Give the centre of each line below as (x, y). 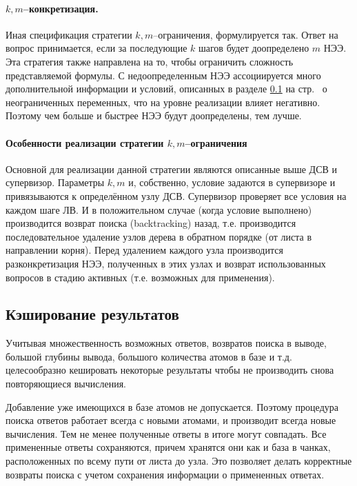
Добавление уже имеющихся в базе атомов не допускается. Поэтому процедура (172, 406)
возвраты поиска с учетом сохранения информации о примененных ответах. (165, 474)
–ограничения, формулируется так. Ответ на (246, 34)
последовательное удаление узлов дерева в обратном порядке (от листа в (159, 236)
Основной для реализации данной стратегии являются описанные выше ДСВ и (171, 169)
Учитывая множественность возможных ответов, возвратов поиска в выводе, (166, 343)
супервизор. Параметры (55, 182)
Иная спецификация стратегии (69, 34)
